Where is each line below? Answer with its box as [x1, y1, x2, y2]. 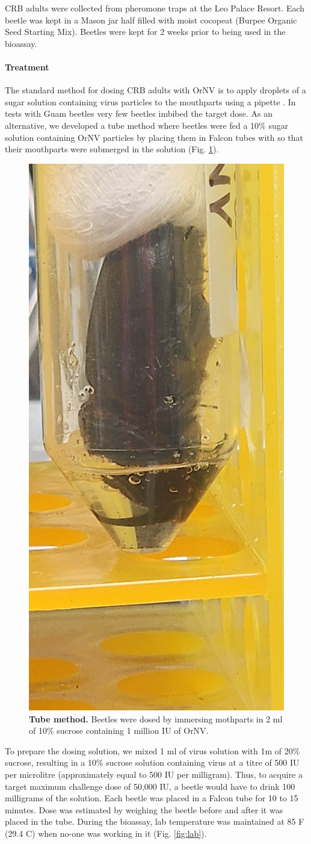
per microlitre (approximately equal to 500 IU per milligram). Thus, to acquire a [5, 768, 303, 781]
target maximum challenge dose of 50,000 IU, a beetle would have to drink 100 [5, 780, 295, 792]
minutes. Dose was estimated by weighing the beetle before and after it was [5, 803, 283, 816]
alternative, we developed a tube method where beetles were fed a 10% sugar [5, 119, 289, 131]
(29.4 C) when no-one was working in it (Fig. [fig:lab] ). [5, 827, 207, 839]
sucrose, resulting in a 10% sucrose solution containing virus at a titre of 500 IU [5, 756, 300, 769]
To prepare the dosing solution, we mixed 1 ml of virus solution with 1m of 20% [5, 744, 300, 757]
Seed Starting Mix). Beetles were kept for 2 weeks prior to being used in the [5, 25, 286, 38]
